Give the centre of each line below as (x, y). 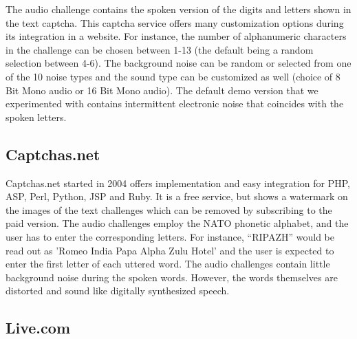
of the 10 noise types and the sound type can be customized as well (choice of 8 (173, 76)
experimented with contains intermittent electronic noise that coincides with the (175, 103)
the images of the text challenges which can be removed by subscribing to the (169, 209)
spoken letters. (36, 117)
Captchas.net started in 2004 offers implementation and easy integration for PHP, (178, 183)
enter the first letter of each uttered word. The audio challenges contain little (168, 264)
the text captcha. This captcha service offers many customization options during (175, 22)
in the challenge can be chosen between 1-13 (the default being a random (160, 49)
